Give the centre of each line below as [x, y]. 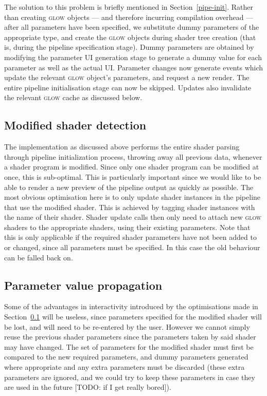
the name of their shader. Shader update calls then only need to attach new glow [133, 217]
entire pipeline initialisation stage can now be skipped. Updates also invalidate [128, 87]
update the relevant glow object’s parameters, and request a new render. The [127, 77]
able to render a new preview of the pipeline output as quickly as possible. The [129, 187]
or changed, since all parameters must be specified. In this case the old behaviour [132, 247]
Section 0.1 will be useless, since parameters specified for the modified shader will [133, 317]
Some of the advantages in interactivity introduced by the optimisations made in [131, 306]
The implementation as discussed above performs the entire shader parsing [122, 147]
